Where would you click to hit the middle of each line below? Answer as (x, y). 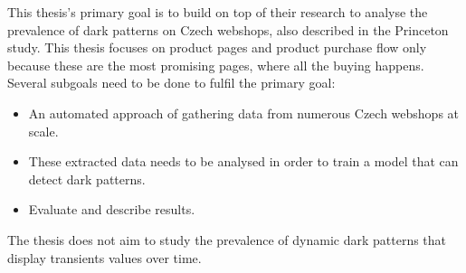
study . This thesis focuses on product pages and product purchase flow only (217, 47)
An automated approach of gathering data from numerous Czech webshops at (244, 113)
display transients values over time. (105, 257)
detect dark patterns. (87, 179)
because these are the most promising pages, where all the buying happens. (216, 65)
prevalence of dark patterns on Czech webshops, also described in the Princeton (228, 29)
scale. (43, 131)
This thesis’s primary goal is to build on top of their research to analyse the (218, 12)
